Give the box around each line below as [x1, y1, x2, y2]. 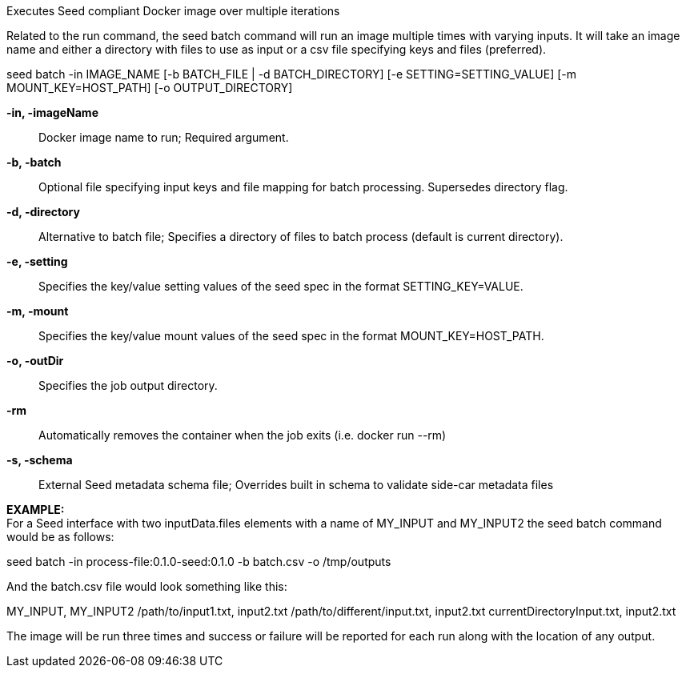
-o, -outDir [6, 354, 64, 367]
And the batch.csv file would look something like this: [6, 580, 287, 593]
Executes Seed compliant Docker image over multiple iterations [6, 4, 340, 18]
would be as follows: [6, 530, 114, 544]
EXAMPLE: [6, 503, 65, 516]
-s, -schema [6, 453, 73, 467]
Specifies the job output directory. [38, 379, 218, 392]
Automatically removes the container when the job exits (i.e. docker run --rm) [38, 428, 447, 442]
